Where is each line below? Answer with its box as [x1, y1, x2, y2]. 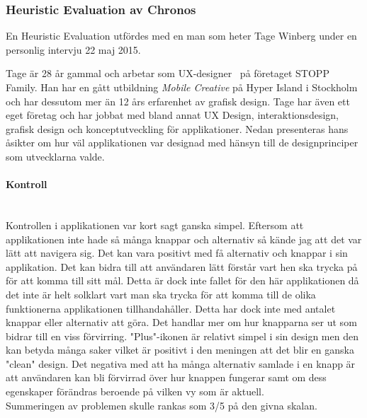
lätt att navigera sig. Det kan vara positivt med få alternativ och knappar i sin [6, 245, 348, 260]
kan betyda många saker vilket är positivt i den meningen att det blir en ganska [6, 342, 354, 357]
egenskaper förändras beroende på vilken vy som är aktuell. [6, 384, 264, 399]
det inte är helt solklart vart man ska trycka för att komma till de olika [6, 286, 316, 301]
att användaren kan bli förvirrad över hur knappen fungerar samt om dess [6, 370, 327, 385]
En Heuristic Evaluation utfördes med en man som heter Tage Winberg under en [6, 28, 357, 43]
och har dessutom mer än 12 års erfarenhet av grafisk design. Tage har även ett [6, 93, 350, 108]
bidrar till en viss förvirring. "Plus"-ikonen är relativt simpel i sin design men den [6, 328, 358, 343]
